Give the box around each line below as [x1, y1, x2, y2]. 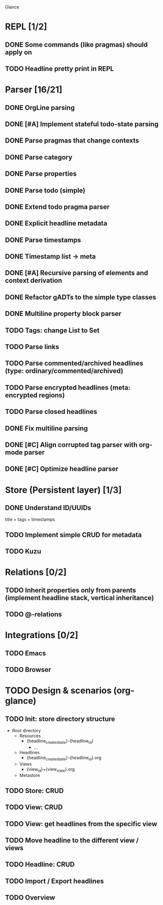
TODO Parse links [5, 343, 59, 351]
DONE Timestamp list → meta [5, 253, 96, 261]
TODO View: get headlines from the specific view [5, 820, 157, 828]
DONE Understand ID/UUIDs [5, 503, 91, 512]
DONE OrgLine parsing [5, 103, 75, 111]
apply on [5, 48, 33, 56]
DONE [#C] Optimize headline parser [5, 465, 118, 473]
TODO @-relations [5, 610, 62, 619]
